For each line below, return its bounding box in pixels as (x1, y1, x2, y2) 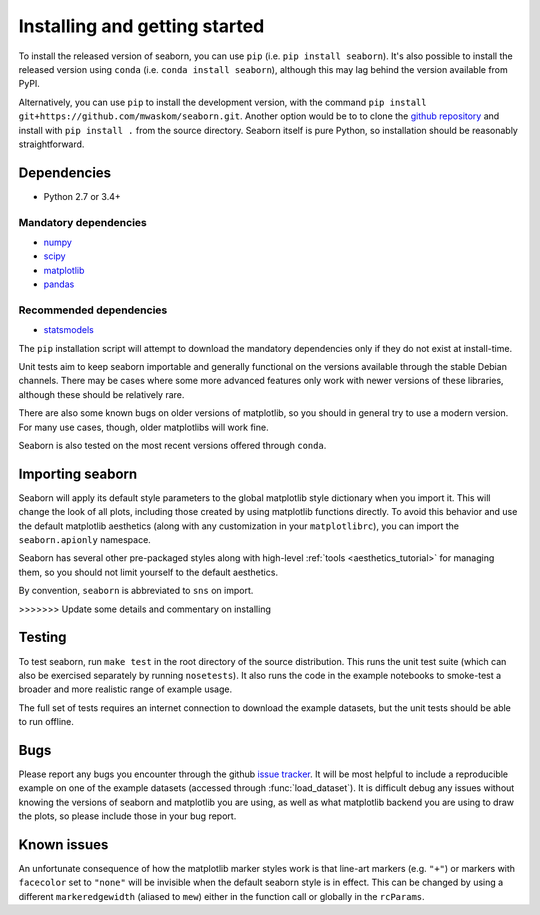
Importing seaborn (18, 465, 138, 482)
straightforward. (18, 138, 85, 150)
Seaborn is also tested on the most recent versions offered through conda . (18, 439, 327, 451)
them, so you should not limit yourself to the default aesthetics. (18, 566, 279, 578)
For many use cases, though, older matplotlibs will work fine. (18, 421, 269, 433)
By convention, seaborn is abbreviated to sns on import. (18, 585, 254, 597)
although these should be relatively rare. (18, 388, 185, 400)
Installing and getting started (18, 15, 265, 37)
